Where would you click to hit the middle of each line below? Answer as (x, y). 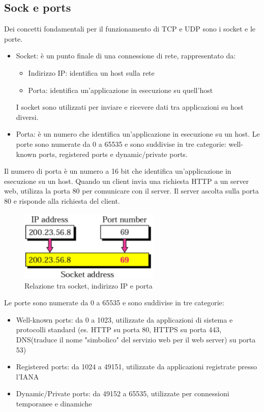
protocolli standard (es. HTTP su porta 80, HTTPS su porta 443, (119, 329)
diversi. (27, 117)
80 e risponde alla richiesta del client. (62, 200)
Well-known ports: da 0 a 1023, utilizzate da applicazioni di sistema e (124, 319)
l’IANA (27, 376)
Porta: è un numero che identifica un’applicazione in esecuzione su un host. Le (138, 134)
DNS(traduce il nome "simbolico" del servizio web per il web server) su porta (136, 339)
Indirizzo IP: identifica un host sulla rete (91, 72)
